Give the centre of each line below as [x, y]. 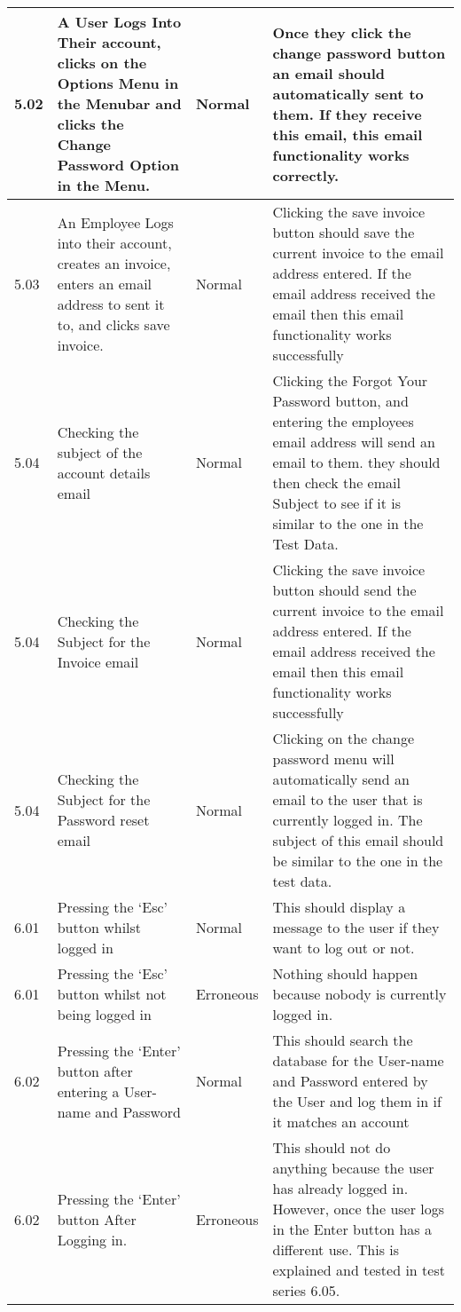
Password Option [118, 165]
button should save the [344, 232]
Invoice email [98, 661]
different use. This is [336, 1249]
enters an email [105, 283]
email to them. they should [356, 462]
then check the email [336, 482]
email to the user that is [348, 799]
